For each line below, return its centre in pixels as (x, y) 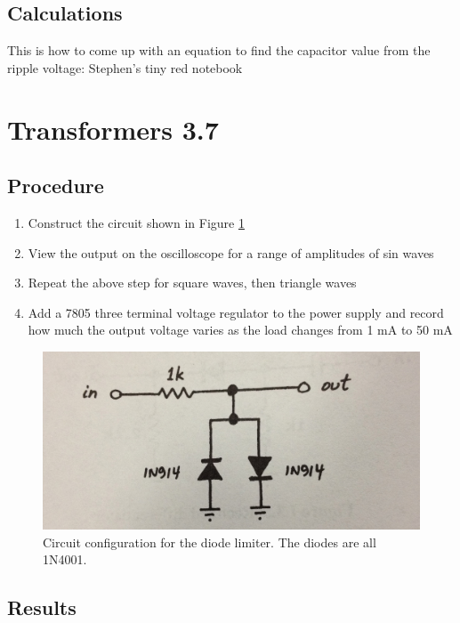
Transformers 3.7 (113, 129)
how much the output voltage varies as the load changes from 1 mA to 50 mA (240, 330)
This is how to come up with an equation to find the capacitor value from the (219, 50)
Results (42, 607)
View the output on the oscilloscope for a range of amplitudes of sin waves (231, 252)
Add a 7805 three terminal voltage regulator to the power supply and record (236, 312)
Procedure (56, 186)
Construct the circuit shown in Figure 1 (136, 222)
